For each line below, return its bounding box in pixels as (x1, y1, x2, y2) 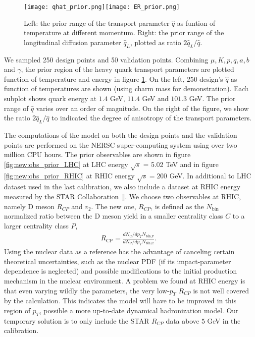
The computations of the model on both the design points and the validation (4, 130, 237, 140)
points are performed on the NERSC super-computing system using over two (4, 139, 237, 150)
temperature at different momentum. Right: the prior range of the (24, 27, 224, 38)
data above (166, 315, 200, 326)
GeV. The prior (189, 93, 236, 104)
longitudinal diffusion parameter (24, 37, 121, 47)
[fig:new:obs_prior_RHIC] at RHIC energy (4, 170, 135, 180)
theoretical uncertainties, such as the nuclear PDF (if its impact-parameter (4, 256, 231, 266)
